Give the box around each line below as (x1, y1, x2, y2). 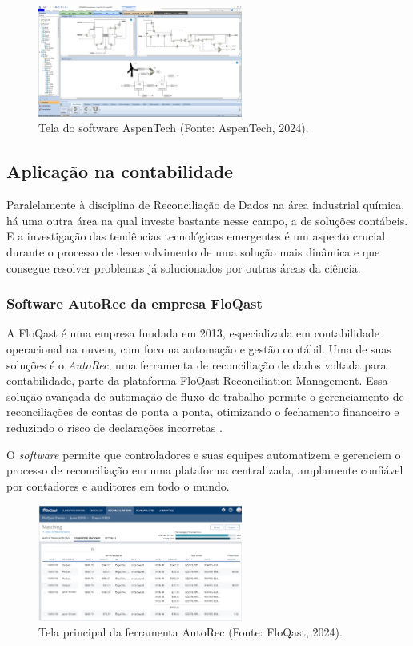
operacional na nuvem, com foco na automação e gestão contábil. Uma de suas (6, 341, 391, 357)
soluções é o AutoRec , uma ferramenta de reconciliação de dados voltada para (6, 356, 387, 373)
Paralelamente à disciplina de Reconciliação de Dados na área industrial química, (6, 196, 405, 213)
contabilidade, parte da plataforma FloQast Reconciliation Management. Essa (6, 372, 388, 389)
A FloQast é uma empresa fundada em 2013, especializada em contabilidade (6, 325, 379, 341)
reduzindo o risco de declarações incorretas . (6, 419, 223, 436)
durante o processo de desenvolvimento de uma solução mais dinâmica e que (6, 244, 380, 260)
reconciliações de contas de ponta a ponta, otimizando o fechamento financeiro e (6, 403, 399, 420)
